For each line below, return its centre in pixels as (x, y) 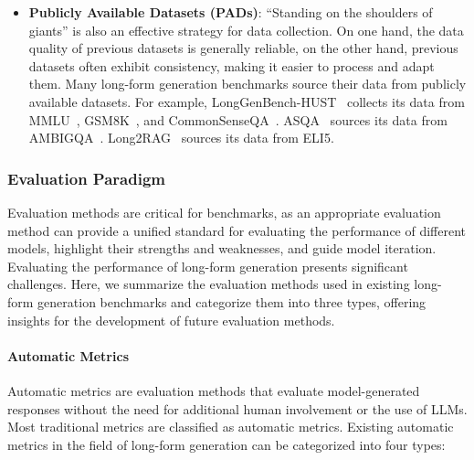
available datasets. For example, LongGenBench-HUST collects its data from (247, 101)
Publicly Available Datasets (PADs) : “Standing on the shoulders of (231, 12)
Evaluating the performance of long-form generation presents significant (208, 266)
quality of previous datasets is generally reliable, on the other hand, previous (243, 48)
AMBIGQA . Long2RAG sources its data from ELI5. (181, 138)
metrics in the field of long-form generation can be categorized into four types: (226, 444)
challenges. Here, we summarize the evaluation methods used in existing (209, 284)
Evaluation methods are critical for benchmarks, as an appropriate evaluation (224, 212)
